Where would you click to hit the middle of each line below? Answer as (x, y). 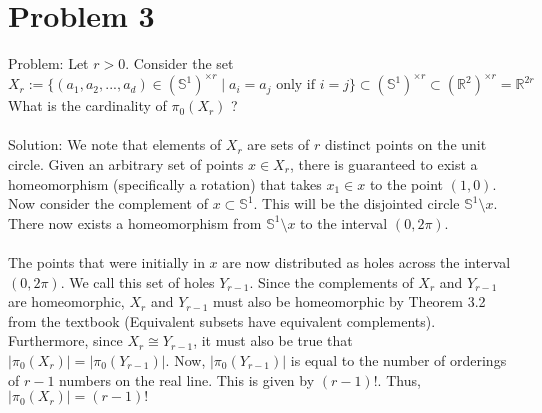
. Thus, (399, 379)
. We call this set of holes (137, 281)
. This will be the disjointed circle (356, 203)
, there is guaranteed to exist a (383, 164)
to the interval (344, 222)
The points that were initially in (106, 261)
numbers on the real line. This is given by (187, 379)
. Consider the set (179, 63)
